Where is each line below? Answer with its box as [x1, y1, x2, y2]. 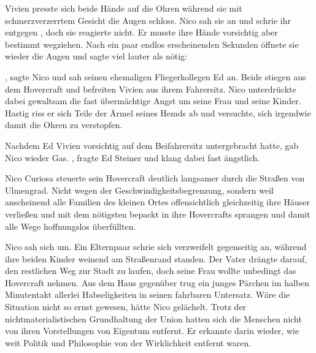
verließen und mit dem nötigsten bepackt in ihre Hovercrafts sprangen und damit [5, 207, 310, 220]
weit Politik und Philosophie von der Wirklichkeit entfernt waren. [5, 336, 252, 349]
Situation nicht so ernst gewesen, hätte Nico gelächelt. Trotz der [5, 300, 247, 313]
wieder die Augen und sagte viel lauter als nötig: [5, 50, 187, 63]
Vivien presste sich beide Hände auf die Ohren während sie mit [5, 2, 242, 14]
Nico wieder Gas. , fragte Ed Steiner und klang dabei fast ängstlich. [5, 151, 260, 164]
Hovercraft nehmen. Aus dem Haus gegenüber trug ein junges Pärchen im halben [5, 276, 310, 289]
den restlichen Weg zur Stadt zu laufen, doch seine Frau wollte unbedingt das [5, 264, 296, 277]
